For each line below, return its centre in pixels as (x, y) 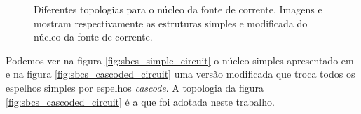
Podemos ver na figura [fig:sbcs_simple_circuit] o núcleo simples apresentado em (180, 60)
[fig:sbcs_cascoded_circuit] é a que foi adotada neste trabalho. (140, 101)
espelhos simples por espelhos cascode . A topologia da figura (135, 87)
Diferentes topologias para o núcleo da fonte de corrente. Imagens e (178, 9)
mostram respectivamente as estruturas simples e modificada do (171, 23)
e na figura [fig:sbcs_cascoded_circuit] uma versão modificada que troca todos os (180, 74)
